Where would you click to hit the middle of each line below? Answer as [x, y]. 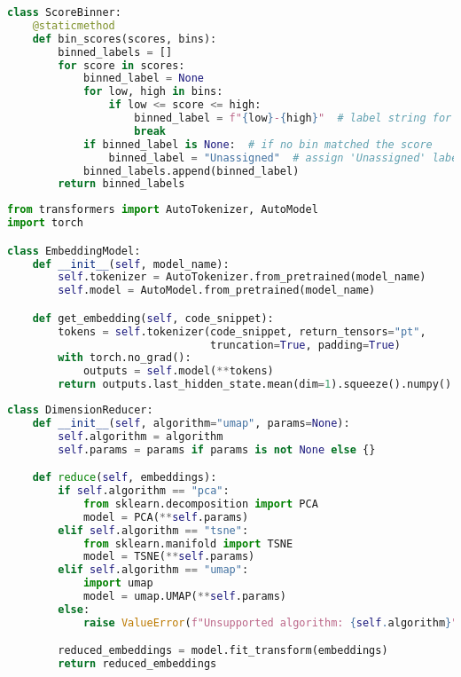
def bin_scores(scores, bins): [125, 39]
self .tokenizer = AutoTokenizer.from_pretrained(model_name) [242, 277]
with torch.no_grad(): [125, 358]
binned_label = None [143, 79]
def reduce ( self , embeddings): [125, 478]
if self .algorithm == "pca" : [144, 491]
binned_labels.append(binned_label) [191, 171]
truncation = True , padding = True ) [305, 345]
